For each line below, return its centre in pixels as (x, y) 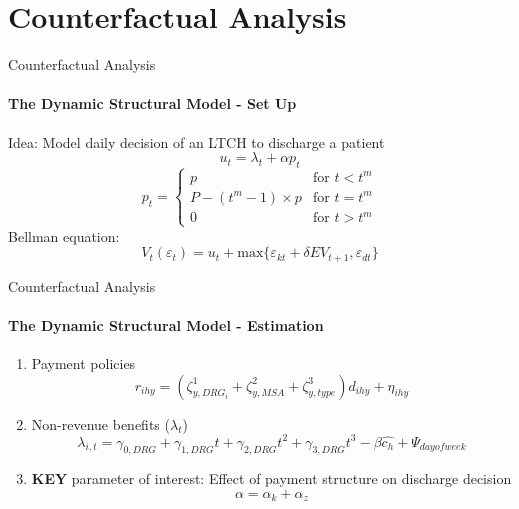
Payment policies (83, 362)
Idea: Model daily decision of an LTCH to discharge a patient (196, 141)
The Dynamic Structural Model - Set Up (152, 103)
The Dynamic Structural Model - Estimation (166, 324)
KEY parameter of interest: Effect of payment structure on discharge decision (271, 478)
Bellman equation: (64, 235)
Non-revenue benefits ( (100, 423)
